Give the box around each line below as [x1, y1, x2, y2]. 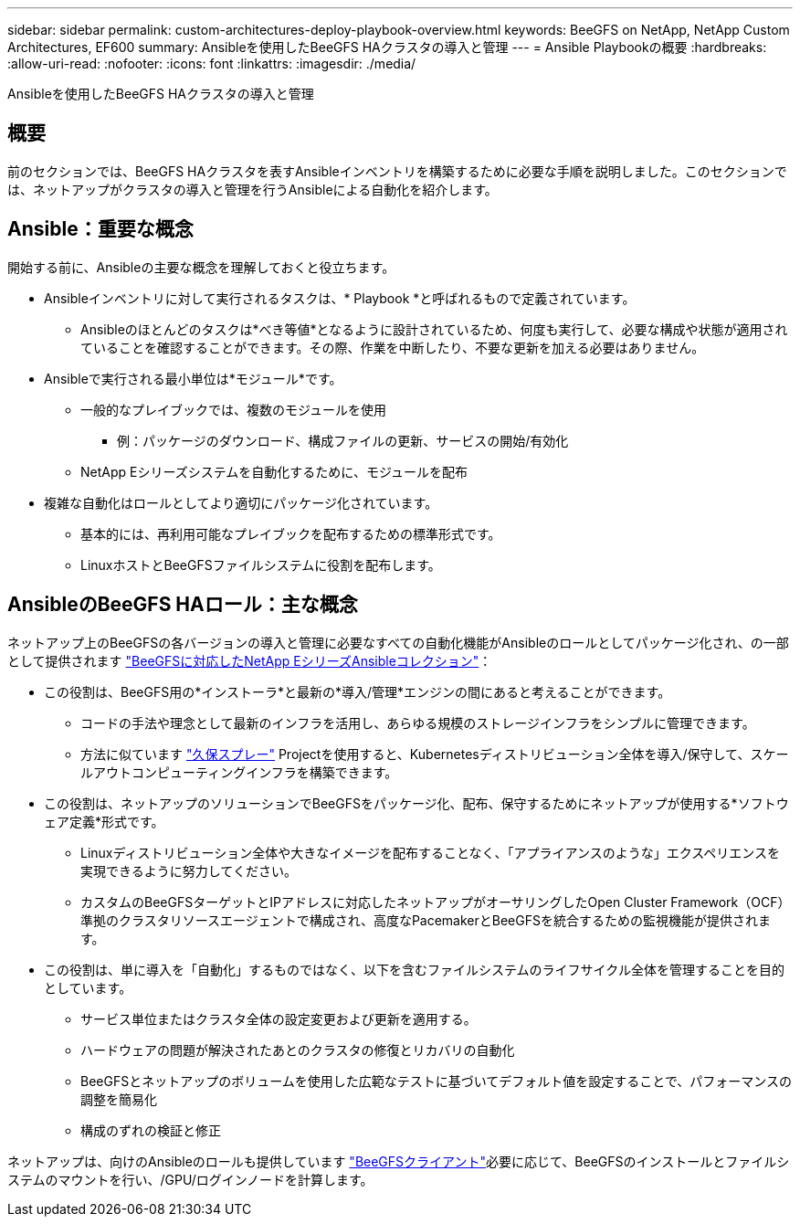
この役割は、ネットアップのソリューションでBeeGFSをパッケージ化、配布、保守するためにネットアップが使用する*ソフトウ [44, 795, 789, 811]
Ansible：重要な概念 [7, 217, 194, 241]
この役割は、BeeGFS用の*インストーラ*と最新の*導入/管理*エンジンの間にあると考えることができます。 [44, 683, 671, 700]
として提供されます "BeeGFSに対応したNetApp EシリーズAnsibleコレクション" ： [7, 652, 492, 669]
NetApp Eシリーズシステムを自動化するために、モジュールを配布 [80, 463, 468, 480]
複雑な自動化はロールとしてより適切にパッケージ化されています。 [44, 494, 438, 511]
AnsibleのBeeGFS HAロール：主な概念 [7, 593, 358, 617]
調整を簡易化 [80, 1091, 157, 1107]
